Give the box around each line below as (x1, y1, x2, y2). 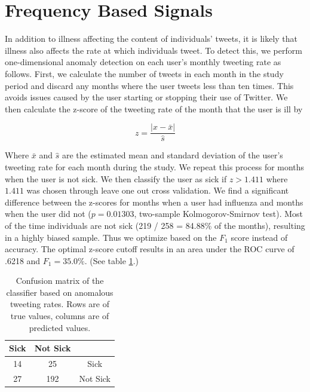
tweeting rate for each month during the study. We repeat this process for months (5, 160, 305, 173)
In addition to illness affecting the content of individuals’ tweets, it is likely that (5, 32, 297, 45)
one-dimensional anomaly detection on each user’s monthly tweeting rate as (5, 56, 281, 68)
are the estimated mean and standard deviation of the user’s (62, 149, 283, 161)
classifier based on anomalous (6, 286, 113, 298)
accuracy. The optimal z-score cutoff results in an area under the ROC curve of (5, 243, 294, 255)
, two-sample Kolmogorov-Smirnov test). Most (134, 207, 303, 220)
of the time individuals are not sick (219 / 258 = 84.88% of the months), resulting (5, 219, 305, 231)
